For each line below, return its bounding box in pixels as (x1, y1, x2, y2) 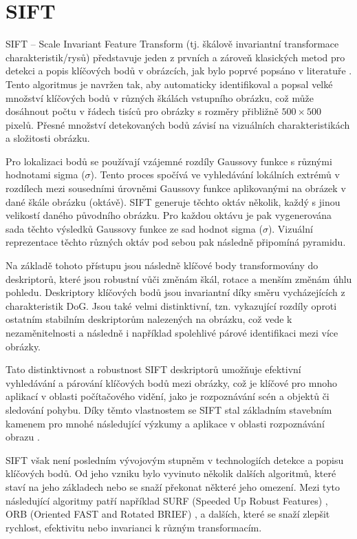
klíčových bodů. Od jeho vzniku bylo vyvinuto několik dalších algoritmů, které (6, 466, 336, 480)
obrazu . (6, 430, 40, 444)
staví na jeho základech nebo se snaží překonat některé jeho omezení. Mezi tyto (6, 479, 340, 494)
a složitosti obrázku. (6, 131, 90, 145)
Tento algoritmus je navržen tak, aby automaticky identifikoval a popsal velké (6, 76, 333, 91)
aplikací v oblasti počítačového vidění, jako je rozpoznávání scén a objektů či (6, 389, 329, 403)
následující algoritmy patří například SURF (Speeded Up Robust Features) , (6, 493, 328, 507)
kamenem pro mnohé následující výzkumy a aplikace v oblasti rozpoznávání (6, 416, 325, 430)
